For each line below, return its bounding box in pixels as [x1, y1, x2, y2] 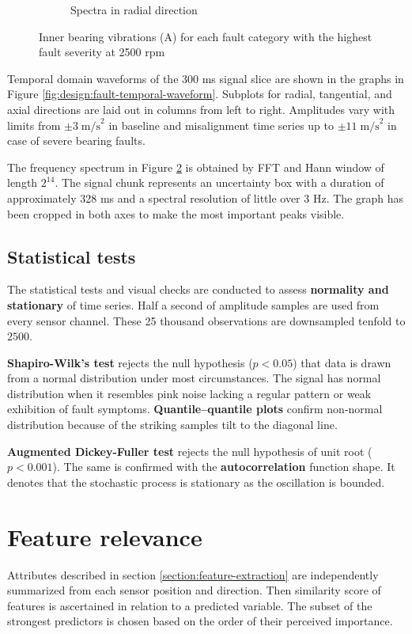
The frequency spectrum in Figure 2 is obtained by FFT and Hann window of [7, 158, 384, 175]
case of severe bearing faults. [7, 132, 146, 149]
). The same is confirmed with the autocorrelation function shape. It [52, 458, 395, 475]
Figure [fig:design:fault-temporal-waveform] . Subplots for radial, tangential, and [7, 85, 392, 102]
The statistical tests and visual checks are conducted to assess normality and [7, 281, 389, 298]
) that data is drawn [293, 354, 391, 370]
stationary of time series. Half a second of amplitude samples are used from [7, 296, 380, 313]
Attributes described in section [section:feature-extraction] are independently [7, 566, 379, 583]
